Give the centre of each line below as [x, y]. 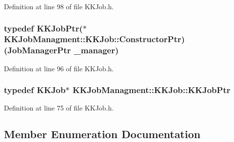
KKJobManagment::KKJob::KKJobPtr [151, 90]
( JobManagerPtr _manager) [61, 50]
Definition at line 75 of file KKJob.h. [59, 108]
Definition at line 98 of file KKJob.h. [59, 6]
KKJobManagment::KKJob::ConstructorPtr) [95, 39]
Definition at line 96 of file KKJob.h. [59, 68]
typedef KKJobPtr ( [43, 28]
